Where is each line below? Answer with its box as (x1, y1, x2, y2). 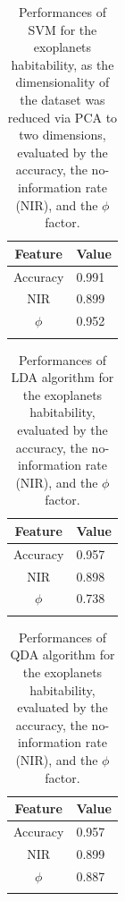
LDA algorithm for (11, 368, 114, 387)
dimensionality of (15, 72, 110, 91)
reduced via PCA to (7, 107, 118, 126)
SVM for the (28, 20, 97, 38)
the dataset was (20, 89, 105, 108)
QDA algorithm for (10, 645, 115, 664)
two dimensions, (19, 125, 106, 144)
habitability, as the (11, 55, 114, 73)
